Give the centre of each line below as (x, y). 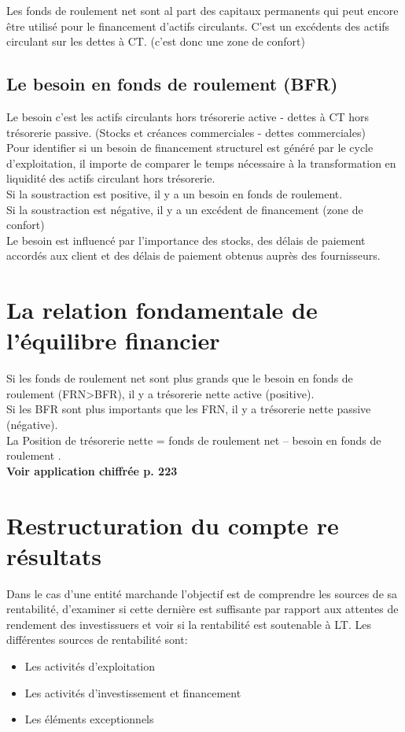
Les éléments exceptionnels (89, 719)
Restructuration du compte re (173, 525)
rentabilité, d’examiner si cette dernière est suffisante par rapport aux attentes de (202, 609)
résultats (54, 555)
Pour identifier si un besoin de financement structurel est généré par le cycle (190, 148)
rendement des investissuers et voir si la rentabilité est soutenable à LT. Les (189, 624)
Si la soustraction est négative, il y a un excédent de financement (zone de (185, 209)
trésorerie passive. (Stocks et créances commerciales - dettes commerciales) (186, 132)
